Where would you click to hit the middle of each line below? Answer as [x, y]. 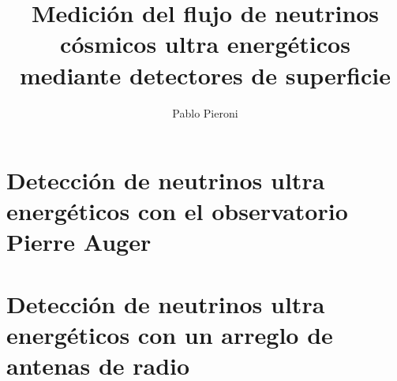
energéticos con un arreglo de [170, 335]
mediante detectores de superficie [205, 75]
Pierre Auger [79, 242]
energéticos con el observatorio [177, 211]
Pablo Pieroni [205, 112]
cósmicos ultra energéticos [205, 44]
